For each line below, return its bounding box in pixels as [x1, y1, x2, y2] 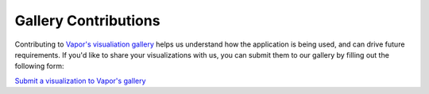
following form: [14, 62, 64, 71]
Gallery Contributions [14, 12, 160, 29]
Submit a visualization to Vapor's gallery [14, 76, 146, 85]
